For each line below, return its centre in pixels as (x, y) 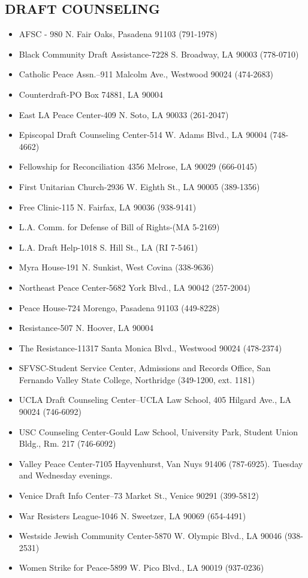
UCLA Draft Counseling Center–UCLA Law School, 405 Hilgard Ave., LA (155, 400)
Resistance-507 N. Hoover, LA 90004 (86, 328)
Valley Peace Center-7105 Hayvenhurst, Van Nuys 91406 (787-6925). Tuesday (161, 463)
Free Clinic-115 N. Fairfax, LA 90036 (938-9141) (108, 207)
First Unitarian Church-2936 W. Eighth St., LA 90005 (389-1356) (139, 186)
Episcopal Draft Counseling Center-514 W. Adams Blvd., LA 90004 (143, 135)
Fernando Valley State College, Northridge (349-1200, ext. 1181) (137, 379)
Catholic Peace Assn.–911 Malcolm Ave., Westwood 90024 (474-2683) (146, 74)
